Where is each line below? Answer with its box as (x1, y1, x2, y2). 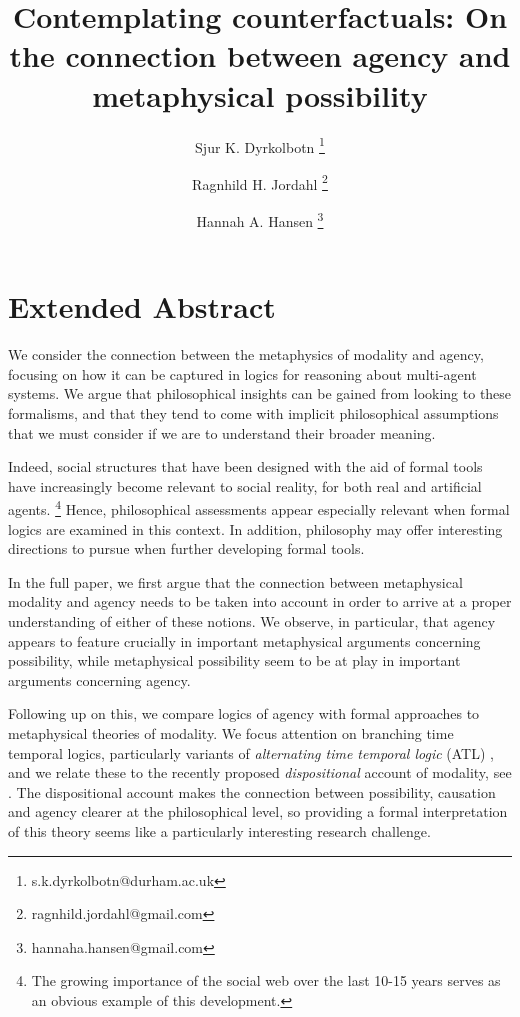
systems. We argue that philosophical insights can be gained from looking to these (8, 383, 512, 404)
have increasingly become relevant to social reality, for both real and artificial (8, 475, 482, 496)
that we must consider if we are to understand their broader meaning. (8, 422, 436, 443)
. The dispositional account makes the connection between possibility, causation (8, 781, 496, 802)
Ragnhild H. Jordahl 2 (192, 170, 328, 194)
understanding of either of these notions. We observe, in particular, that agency (8, 610, 496, 631)
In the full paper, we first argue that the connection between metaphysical (8, 571, 463, 592)
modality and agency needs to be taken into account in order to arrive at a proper (8, 591, 512, 612)
